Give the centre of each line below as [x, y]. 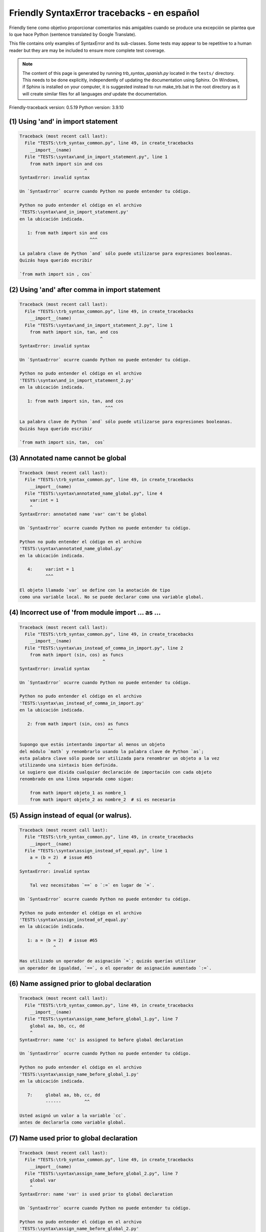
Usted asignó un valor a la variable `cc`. [73, 1115]
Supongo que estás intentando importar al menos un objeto [92, 745]
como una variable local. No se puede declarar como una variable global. [112, 597]
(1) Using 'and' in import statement [64, 121]
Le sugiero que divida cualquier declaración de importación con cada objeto [116, 772]
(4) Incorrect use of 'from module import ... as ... [85, 613]
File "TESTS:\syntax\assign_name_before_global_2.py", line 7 [101, 1174]
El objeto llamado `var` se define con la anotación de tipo [95, 590]
